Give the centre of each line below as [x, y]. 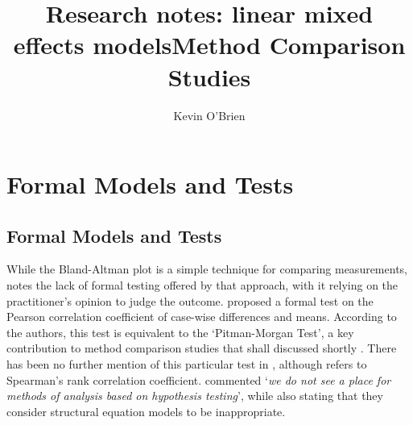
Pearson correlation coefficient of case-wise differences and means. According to [202, 317]
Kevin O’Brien [209, 115]
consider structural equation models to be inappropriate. [146, 411]
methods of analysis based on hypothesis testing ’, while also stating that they [195, 396]
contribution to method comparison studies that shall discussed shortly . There [202, 348]
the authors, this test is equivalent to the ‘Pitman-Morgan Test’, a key [180, 332]
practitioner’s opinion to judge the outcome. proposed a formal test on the [190, 300]
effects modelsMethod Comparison [209, 45]
